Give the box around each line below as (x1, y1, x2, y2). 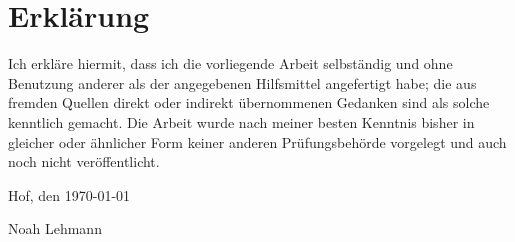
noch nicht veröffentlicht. (8, 151, 160, 172)
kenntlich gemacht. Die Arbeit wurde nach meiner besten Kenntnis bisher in (8, 111, 475, 132)
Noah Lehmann (8, 218, 102, 239)
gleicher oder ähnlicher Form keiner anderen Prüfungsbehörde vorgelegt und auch (8, 131, 507, 152)
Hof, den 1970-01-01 (8, 184, 131, 205)
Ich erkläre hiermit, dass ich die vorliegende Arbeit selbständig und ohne (8, 53, 453, 74)
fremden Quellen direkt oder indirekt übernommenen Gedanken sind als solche (8, 92, 490, 113)
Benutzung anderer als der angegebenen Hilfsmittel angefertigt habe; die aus (8, 72, 477, 93)
